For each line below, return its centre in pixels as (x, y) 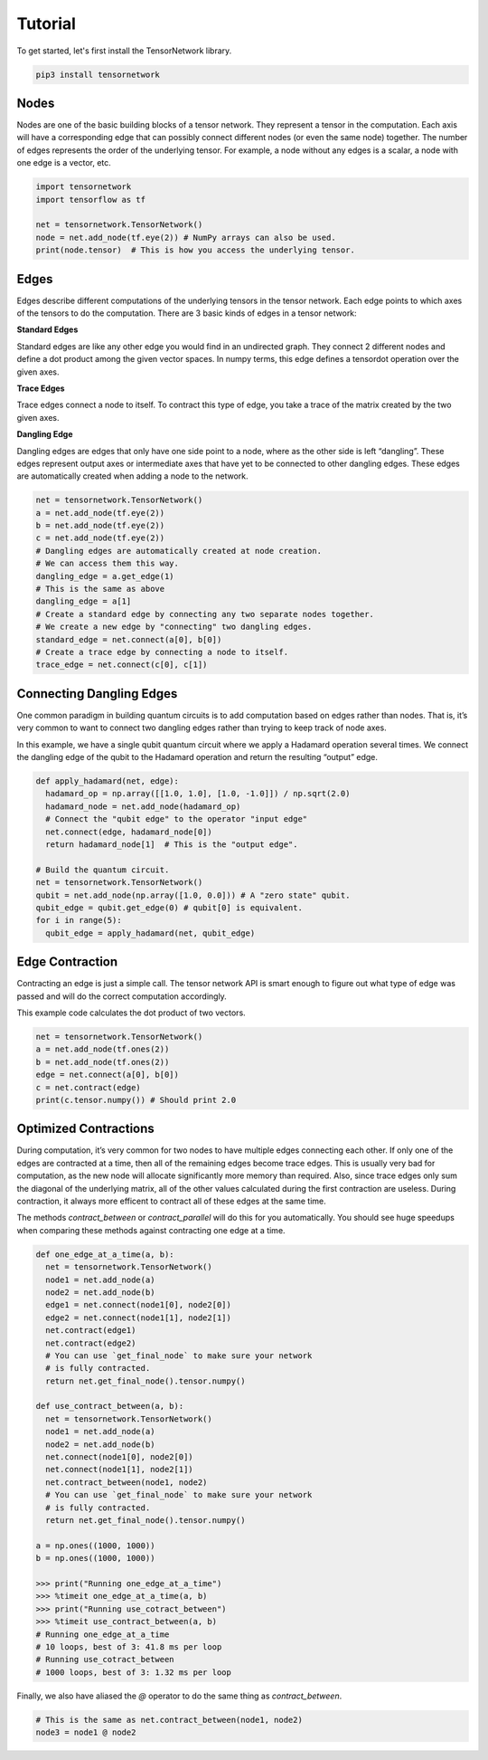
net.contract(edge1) (91, 1331)
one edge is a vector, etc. (64, 163)
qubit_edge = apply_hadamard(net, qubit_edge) (150, 933)
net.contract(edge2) (91, 1343)
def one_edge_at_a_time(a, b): (105, 1254)
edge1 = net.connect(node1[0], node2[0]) (139, 1305)
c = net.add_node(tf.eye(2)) (100, 538)
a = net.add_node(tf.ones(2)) (103, 1049)
